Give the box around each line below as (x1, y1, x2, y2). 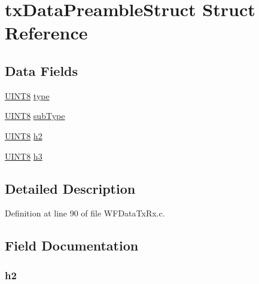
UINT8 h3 (5, 149, 42, 162)
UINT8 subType (5, 109, 65, 122)
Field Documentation (5, 236, 139, 255)
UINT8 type (5, 89, 50, 102)
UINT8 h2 (5, 129, 42, 142)
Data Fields (5, 61, 78, 80)
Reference (5, 20, 88, 45)
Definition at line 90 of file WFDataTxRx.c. (5, 207, 165, 219)
